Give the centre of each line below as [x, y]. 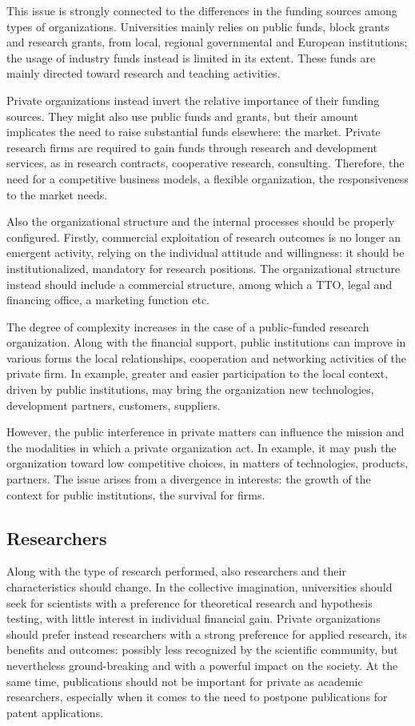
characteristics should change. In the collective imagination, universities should [200, 587]
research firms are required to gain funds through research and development [192, 147]
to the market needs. [57, 194]
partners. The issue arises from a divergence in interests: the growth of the [189, 479]
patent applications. [55, 712]
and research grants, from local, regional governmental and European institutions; [207, 42]
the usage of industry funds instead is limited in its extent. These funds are [191, 57]
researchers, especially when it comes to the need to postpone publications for [197, 697]
